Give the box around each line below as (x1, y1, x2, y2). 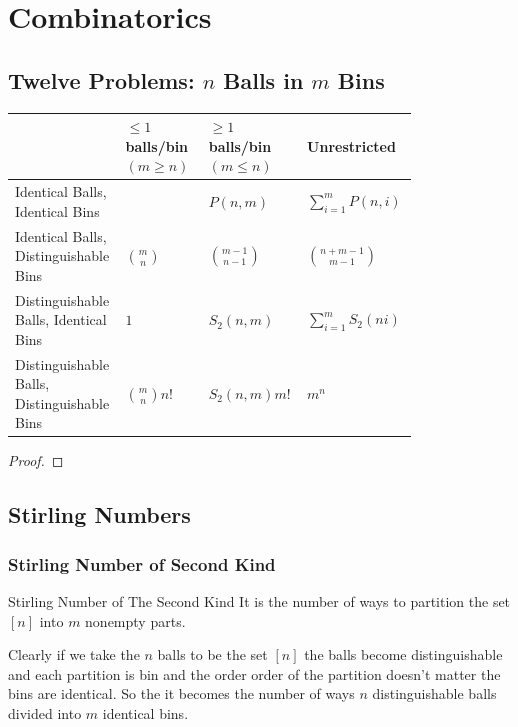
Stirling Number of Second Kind (8, 551, 276, 576)
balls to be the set (157, 644, 268, 665)
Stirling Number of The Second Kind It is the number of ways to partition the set (8, 591, 511, 612)
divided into (8, 703, 82, 724)
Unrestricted (307, 135, 396, 156)
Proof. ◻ (8, 450, 64, 471)
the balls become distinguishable (304, 644, 503, 665)
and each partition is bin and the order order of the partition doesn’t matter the (8, 663, 501, 684)
